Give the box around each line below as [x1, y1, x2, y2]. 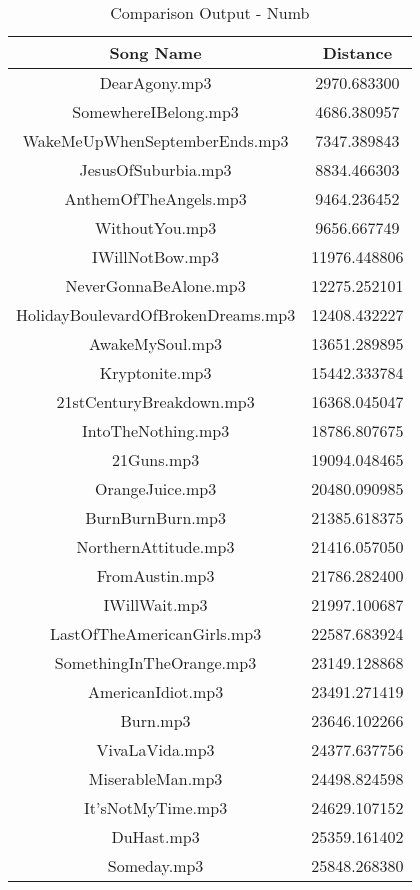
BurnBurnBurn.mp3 [85, 506, 226, 529]
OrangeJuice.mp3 [94, 477, 217, 500]
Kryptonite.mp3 [99, 361, 212, 384]
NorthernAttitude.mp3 [76, 535, 235, 558]
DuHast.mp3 [111, 825, 200, 848]
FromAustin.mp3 [96, 564, 215, 587]
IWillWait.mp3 [103, 593, 208, 616]
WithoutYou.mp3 [94, 216, 217, 239]
